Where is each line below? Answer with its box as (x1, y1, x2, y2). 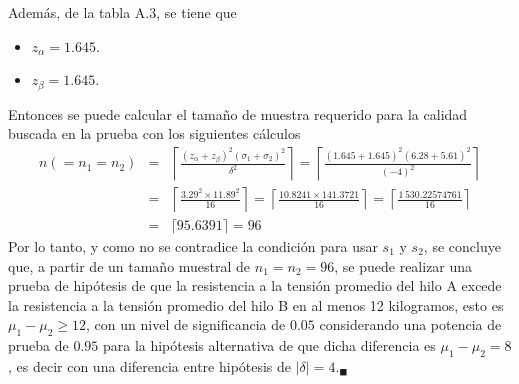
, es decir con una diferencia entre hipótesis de (8, 355, 292, 376)
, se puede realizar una (334, 255, 473, 276)
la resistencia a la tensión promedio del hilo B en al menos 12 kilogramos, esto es (8, 294, 504, 315)
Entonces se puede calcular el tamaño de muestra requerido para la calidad (8, 103, 468, 124)
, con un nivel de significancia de (86, 314, 286, 335)
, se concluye (423, 235, 501, 256)
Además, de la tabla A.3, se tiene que (8, 2, 237, 22)
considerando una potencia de (319, 314, 502, 335)
